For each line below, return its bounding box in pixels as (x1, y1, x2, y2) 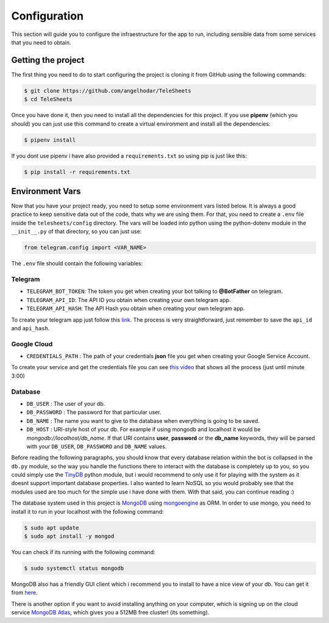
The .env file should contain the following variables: (11, 260, 143, 267)
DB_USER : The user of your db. (26, 400, 105, 407)
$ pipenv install (24, 136, 76, 143)
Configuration (11, 9, 84, 23)
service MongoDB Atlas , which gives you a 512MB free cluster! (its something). (11, 609, 210, 616)
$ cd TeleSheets (24, 96, 73, 103)
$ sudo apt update (24, 524, 79, 531)
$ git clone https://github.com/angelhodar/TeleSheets (24, 87, 191, 94)
